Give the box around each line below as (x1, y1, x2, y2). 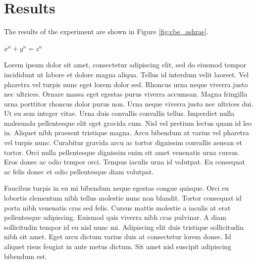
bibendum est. (4, 251, 47, 261)
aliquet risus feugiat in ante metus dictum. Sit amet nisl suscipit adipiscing (4, 241, 232, 251)
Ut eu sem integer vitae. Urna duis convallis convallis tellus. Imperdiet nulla (4, 108, 235, 118)
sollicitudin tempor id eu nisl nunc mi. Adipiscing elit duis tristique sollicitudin (4, 221, 244, 232)
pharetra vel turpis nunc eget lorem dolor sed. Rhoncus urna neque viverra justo (4, 79, 248, 89)
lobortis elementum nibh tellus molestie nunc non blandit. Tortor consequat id (4, 193, 242, 203)
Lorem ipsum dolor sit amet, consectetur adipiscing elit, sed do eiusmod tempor (4, 59, 247, 70)
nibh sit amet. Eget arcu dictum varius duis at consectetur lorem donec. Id (4, 231, 231, 242)
